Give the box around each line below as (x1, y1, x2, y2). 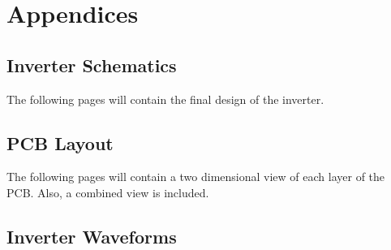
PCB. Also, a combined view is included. (6, 183, 209, 200)
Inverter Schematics (6, 52, 177, 77)
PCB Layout (6, 130, 114, 155)
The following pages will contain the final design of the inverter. (6, 90, 324, 107)
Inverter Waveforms (6, 223, 177, 248)
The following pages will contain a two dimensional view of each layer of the (6, 168, 385, 185)
